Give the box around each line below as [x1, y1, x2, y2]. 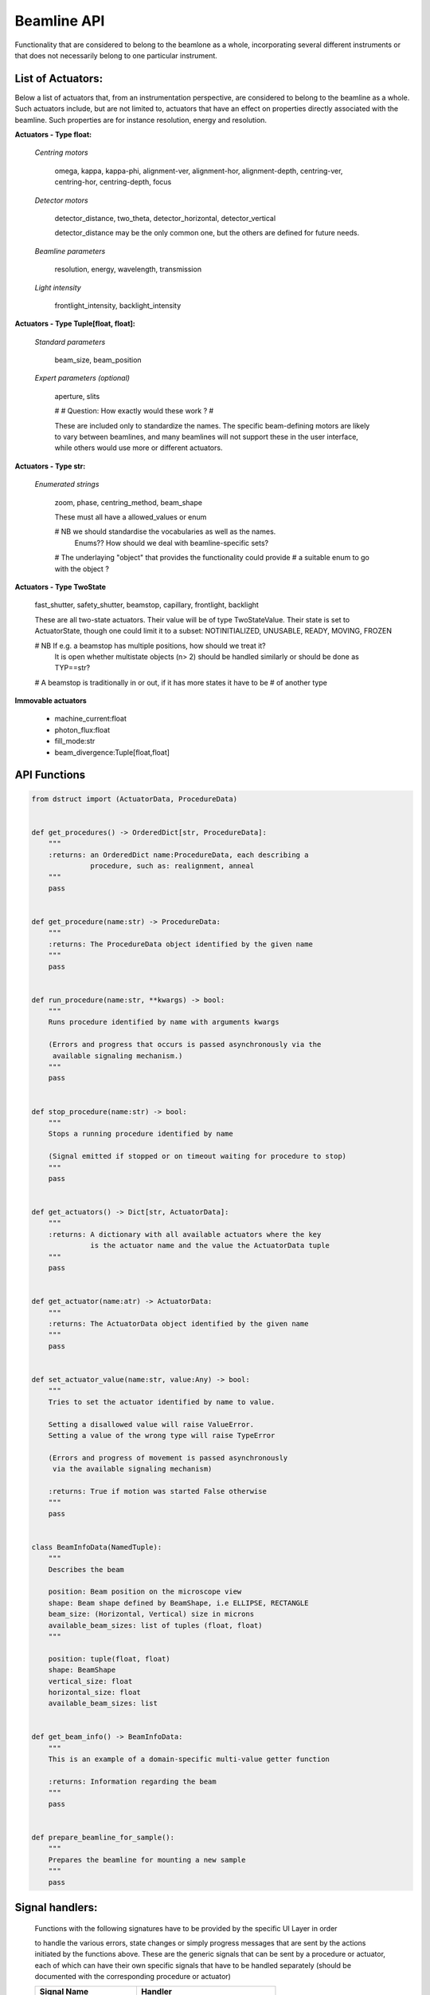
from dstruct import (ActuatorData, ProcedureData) [31, 794, 238, 804]
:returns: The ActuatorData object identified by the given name [48, 1319, 309, 1328]
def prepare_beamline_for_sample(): [31, 1832, 175, 1842]
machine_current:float [54, 714, 127, 724]
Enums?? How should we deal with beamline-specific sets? [74, 538, 269, 547]
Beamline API [14, 12, 105, 30]
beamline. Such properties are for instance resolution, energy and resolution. [14, 115, 267, 124]
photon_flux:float [54, 725, 111, 734]
